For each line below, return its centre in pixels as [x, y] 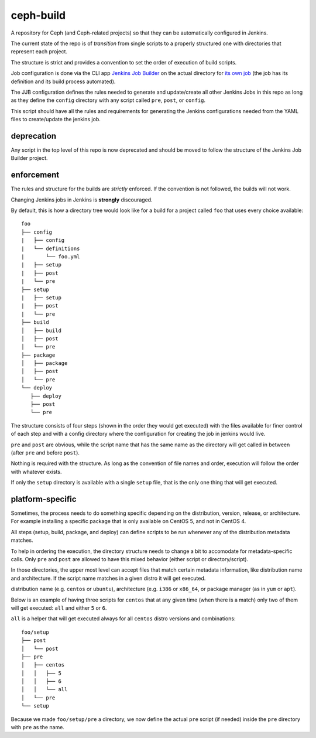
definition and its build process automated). [63, 81]
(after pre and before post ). [45, 452]
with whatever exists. [36, 471]
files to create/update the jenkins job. [56, 119]
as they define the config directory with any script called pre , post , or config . [108, 100]
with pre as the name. [37, 727]
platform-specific [44, 499]
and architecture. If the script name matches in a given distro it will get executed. [108, 578]
